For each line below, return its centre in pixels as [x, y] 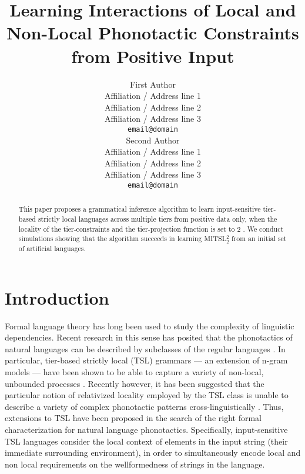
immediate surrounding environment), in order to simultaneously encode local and [153, 453]
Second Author [153, 140]
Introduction [57, 297]
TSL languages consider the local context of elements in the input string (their [146, 441]
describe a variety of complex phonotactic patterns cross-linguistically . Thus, [144, 406]
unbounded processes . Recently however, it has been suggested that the [135, 383]
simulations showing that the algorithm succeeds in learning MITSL [123, 238]
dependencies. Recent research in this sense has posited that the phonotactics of [149, 337]
